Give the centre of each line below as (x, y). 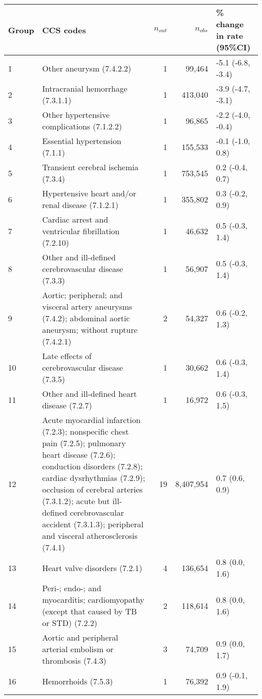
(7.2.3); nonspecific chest (85, 431)
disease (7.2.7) (67, 405)
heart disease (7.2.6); (79, 455)
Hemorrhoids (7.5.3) (77, 681)
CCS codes (64, 30)
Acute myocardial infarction (91, 420)
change (230, 24)
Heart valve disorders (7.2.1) (92, 568)
